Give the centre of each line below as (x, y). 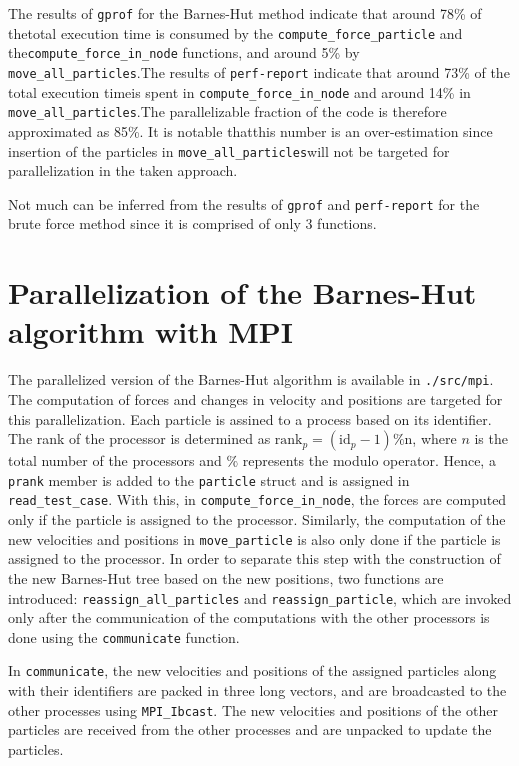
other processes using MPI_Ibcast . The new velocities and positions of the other (253, 709)
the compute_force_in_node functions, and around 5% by (184, 52)
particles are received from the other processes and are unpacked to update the (250, 729)
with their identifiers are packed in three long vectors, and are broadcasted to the (257, 690)
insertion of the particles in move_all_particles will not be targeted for (229, 150)
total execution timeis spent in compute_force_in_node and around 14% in (239, 91)
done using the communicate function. (124, 636)
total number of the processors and (115, 460)
